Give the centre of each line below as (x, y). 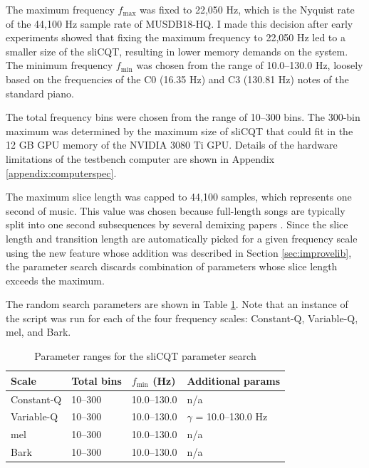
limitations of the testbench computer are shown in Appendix (140, 158)
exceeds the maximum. (55, 280)
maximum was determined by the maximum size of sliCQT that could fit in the (180, 131)
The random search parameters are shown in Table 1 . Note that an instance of (177, 304)
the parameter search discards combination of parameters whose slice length (172, 266)
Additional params (234, 380)
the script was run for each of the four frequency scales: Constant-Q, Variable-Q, (182, 318)
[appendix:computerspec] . (61, 172)
